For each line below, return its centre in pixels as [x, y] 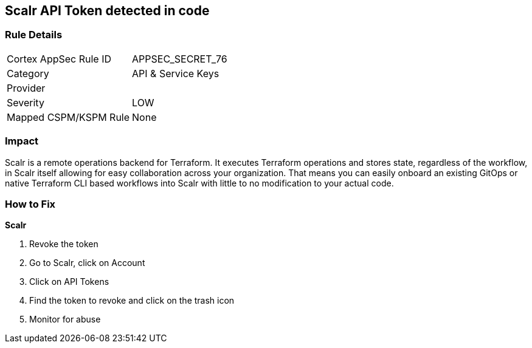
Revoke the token [64, 244]
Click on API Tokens [69, 282]
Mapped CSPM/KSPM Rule [68, 117]
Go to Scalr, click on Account [87, 263]
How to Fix [30, 204]
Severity [26, 102]
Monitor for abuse [65, 319]
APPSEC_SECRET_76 [180, 59]
